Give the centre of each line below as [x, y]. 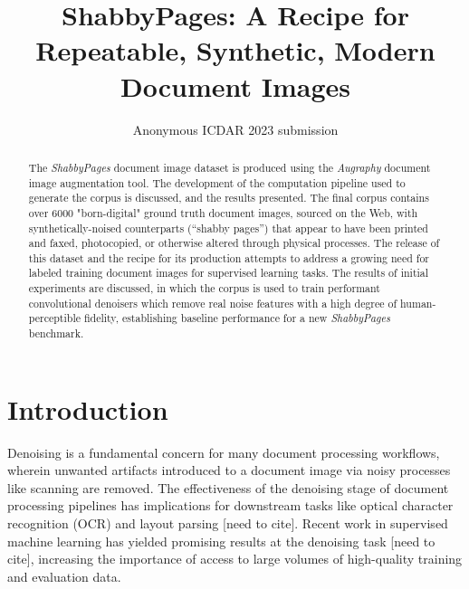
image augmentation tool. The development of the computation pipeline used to [217, 182]
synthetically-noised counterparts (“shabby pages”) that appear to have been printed [228, 228]
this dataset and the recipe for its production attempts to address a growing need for [229, 257]
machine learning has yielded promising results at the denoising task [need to [221, 541]
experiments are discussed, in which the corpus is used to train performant [204, 288]
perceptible [54, 318]
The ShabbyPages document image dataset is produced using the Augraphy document [230, 167]
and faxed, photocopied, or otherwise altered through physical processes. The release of [234, 243]
